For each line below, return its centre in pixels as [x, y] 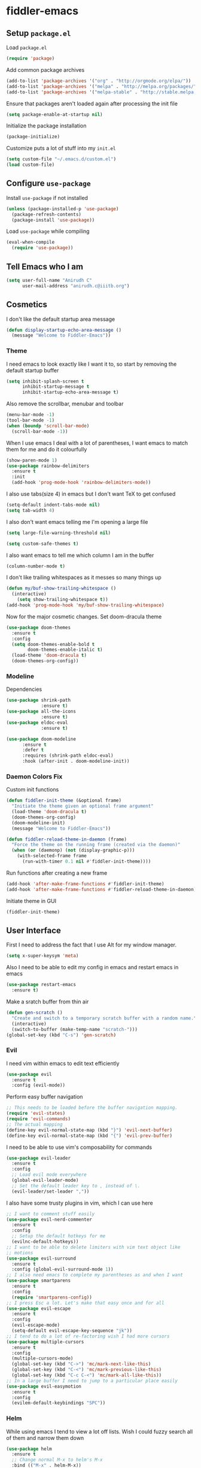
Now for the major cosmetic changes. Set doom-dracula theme [84, 616]
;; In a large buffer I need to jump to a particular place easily [92, 1381]
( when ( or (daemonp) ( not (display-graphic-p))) [73, 850]
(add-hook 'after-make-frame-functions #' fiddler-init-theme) [85, 884]
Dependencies [24, 689]
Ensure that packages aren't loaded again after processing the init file [92, 104]
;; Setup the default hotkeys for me [59, 1236]
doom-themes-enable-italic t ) [65, 650]
